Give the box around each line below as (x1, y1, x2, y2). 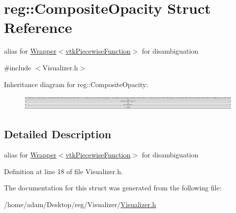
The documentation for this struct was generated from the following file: (4, 183, 222, 193)
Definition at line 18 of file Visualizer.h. (4, 166, 123, 176)
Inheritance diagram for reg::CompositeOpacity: (4, 79, 148, 89)
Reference (4, 17, 72, 37)
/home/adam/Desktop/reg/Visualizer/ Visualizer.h (4, 199, 156, 209)
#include (4, 62, 31, 72)
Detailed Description (4, 126, 112, 142)
